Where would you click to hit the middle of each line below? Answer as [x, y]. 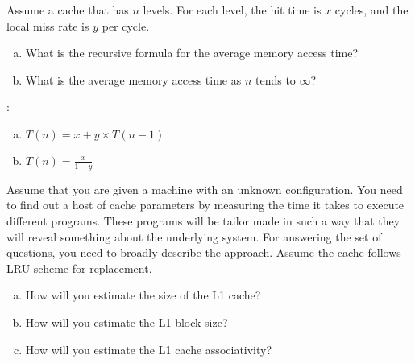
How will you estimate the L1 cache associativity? [149, 349]
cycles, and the [371, 10]
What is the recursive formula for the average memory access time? [192, 53]
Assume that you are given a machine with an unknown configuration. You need [205, 189]
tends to [276, 79]
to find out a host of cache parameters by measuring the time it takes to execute [205, 205]
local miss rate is [48, 25]
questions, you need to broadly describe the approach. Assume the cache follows [204, 252]
